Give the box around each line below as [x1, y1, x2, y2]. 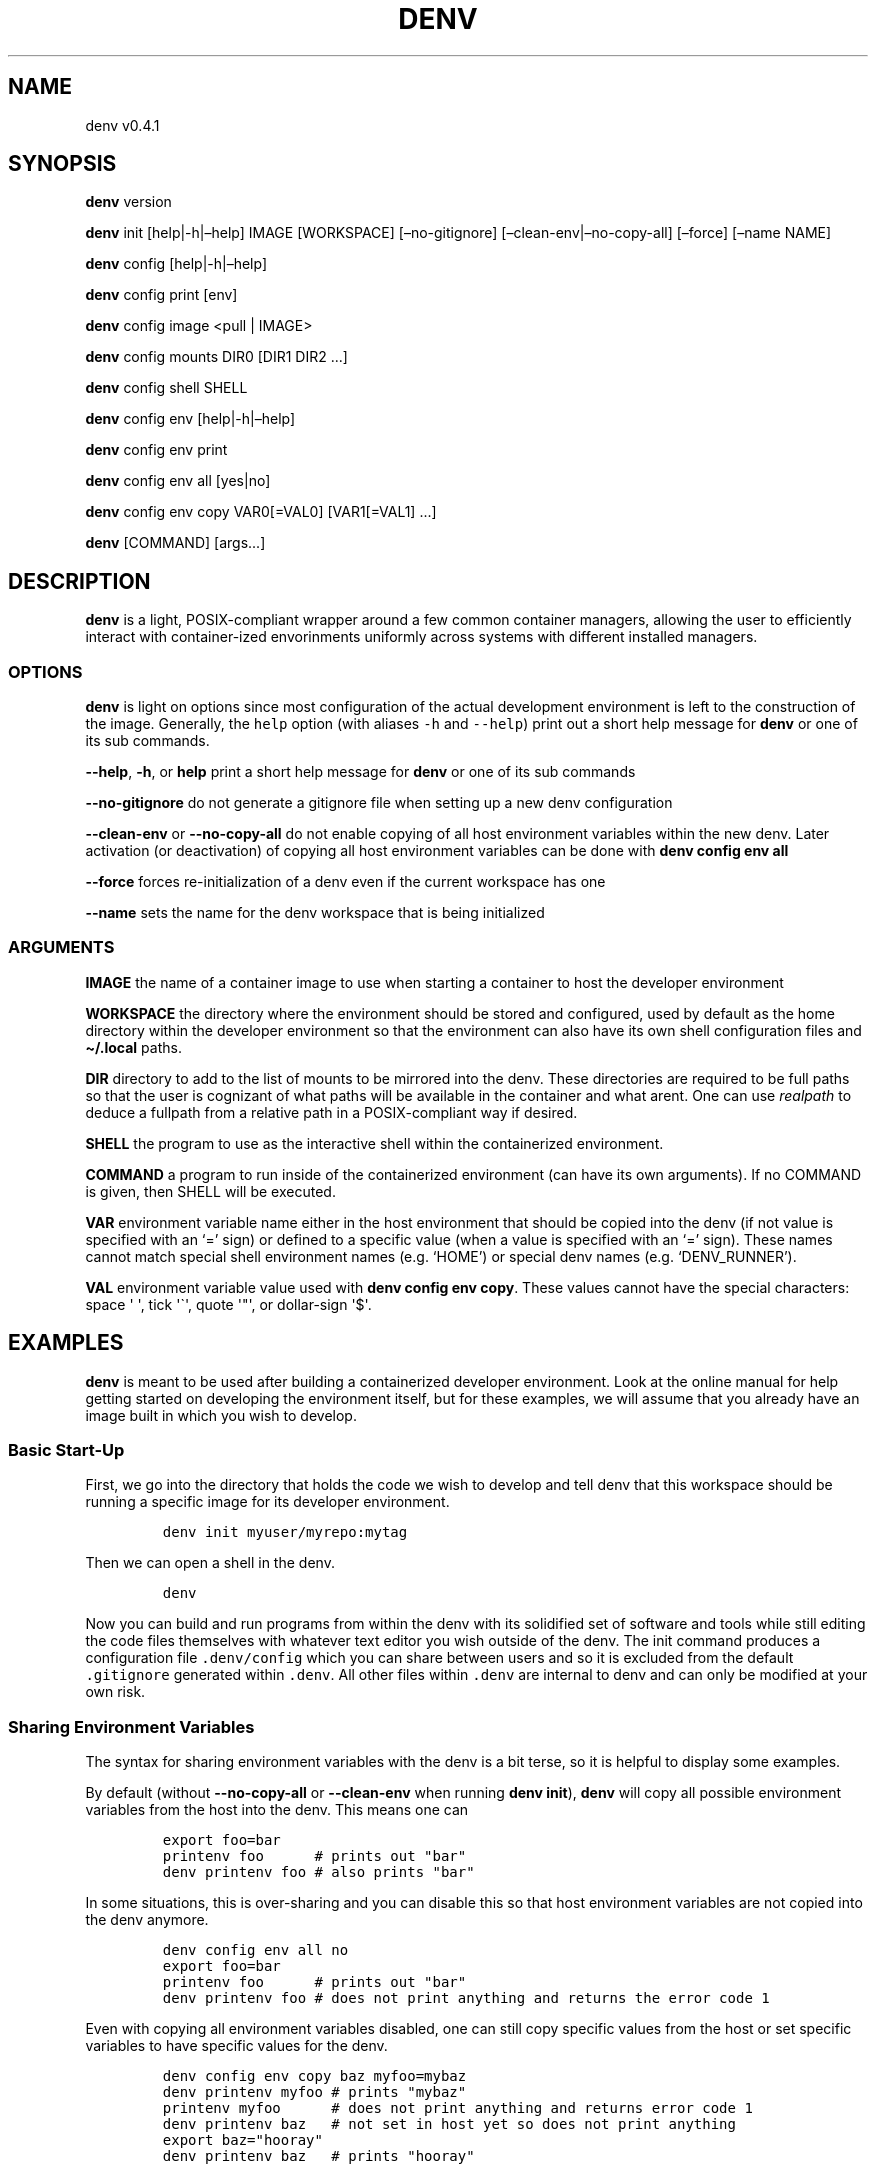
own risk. [85, 1683, 146, 1701]
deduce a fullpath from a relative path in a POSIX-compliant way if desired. [85, 1103, 578, 1121]
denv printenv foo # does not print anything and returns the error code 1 [162, 1990, 770, 2007]
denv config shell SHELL [85, 379, 248, 397]
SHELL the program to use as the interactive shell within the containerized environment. [85, 1134, 664, 1152]
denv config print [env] [85, 286, 238, 304]
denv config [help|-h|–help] [85, 255, 268, 273]
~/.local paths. [85, 1038, 182, 1056]
